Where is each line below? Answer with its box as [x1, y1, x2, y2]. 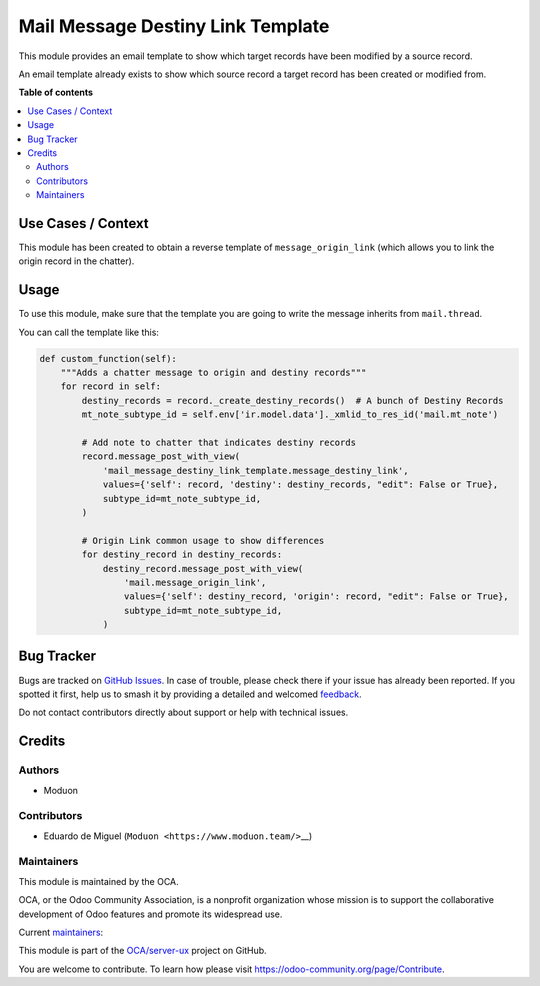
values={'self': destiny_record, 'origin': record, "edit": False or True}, [123, 591, 509, 602]
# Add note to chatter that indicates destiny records [81, 436, 357, 448]
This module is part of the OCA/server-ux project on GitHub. [18, 945, 267, 957]
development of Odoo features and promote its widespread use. [18, 908, 283, 920]
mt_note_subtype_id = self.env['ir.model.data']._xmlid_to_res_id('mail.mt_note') [81, 409, 499, 420]
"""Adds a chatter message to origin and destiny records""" [60, 367, 367, 379]
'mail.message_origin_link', [123, 576, 267, 588]
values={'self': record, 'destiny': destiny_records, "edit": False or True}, [102, 479, 499, 490]
